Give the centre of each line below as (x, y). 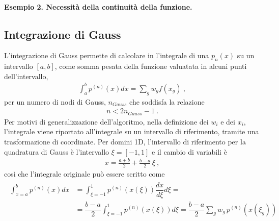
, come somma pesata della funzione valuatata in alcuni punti (151, 66)
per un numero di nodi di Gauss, (55, 101)
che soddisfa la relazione (167, 101)
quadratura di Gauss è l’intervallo (57, 151)
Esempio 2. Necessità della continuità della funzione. (98, 6)
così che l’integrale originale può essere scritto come (85, 174)
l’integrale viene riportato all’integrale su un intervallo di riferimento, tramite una (132, 131)
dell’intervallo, (26, 76)
